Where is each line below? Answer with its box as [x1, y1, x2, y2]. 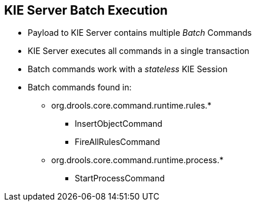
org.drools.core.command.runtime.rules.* [51, 100, 212, 111]
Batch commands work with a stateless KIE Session [28, 64, 228, 75]
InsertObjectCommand [75, 119, 162, 129]
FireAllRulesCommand [75, 137, 160, 147]
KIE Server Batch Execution [4, 3, 168, 18]
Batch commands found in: [28, 82, 132, 93]
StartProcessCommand [75, 173, 165, 184]
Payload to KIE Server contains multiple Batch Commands [28, 28, 252, 38]
